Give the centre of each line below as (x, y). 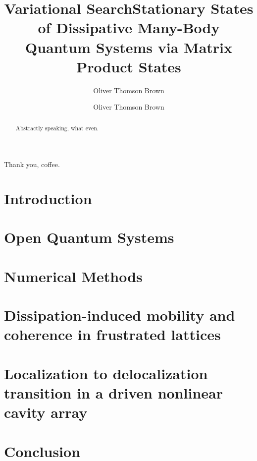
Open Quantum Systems (89, 237)
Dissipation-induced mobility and (120, 315)
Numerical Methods (73, 276)
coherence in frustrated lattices (112, 334)
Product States (129, 66)
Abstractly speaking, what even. (57, 128)
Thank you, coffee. (32, 164)
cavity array (46, 412)
